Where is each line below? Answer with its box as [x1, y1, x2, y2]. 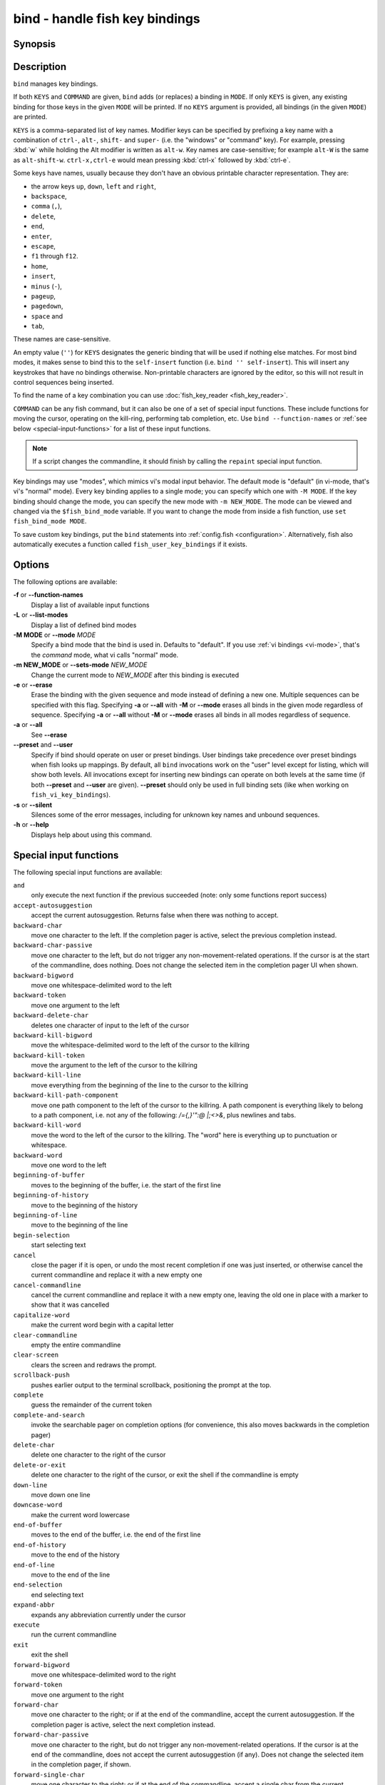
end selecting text [31, 1590, 84, 1599]
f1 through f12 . [31, 252, 78, 261]
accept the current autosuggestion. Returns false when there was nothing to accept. [31, 911, 279, 920]
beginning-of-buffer [13, 1171, 86, 1180]
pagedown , [31, 302, 63, 311]
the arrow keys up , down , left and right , [31, 182, 157, 191]
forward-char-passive [13, 1731, 89, 1739]
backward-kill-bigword [13, 1031, 93, 1039]
